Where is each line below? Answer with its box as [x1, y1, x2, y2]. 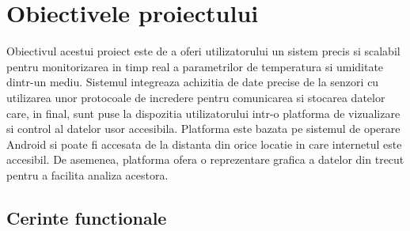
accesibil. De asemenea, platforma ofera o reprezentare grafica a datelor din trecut [6, 151, 404, 168]
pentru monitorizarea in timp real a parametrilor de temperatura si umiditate [6, 58, 384, 74]
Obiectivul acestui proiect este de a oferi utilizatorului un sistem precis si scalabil [6, 43, 401, 59]
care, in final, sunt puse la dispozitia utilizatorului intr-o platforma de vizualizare [6, 104, 401, 121]
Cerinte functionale [6, 205, 167, 229]
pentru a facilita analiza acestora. [6, 166, 169, 183]
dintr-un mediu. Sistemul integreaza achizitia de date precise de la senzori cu [6, 74, 379, 90]
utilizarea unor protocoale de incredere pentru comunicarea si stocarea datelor [6, 89, 385, 105]
